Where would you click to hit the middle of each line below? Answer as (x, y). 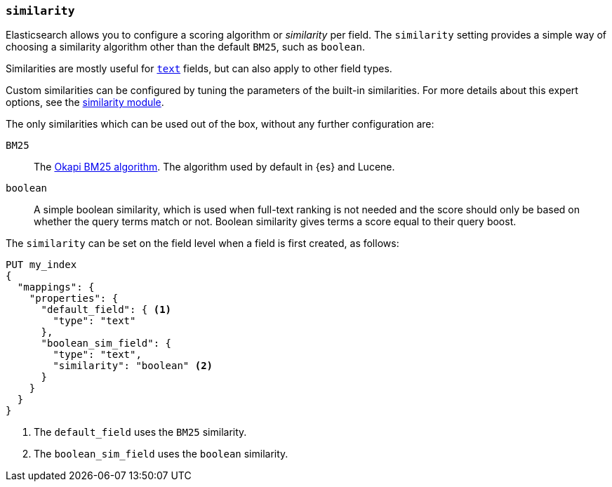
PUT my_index (41, 265)
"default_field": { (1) (106, 310)
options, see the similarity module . (85, 102)
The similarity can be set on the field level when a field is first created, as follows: (202, 243)
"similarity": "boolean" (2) (133, 366)
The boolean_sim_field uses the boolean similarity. (161, 454)
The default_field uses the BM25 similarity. (140, 432)
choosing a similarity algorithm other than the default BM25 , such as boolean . (185, 47)
